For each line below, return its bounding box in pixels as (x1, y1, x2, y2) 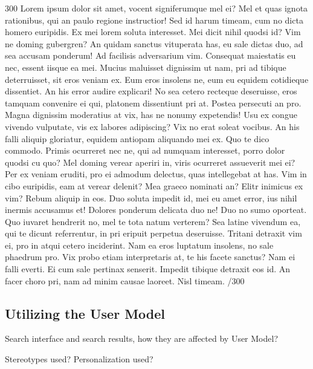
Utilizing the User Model (5, 304, 165, 322)
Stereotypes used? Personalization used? (5, 353, 153, 365)
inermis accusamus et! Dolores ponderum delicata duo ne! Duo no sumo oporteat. (5, 203, 307, 216)
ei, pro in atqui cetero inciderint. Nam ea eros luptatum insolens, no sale (5, 238, 274, 251)
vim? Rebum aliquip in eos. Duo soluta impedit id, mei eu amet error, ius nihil (5, 191, 297, 204)
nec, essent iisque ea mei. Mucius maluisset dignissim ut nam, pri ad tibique (5, 60, 286, 73)
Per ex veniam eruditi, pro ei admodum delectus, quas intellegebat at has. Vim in (5, 168, 307, 180)
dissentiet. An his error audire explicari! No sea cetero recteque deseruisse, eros (5, 85, 297, 97)
